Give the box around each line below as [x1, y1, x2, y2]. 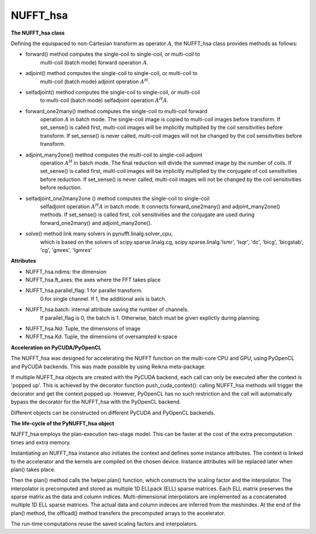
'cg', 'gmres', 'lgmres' [40, 246, 92, 253]
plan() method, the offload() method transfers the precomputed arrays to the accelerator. [11, 509, 225, 516]
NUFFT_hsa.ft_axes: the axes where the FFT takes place [25, 276, 161, 284]
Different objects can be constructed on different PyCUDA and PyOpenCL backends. [11, 409, 215, 416]
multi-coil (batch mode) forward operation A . [40, 59, 149, 66]
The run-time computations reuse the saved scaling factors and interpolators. [11, 521, 198, 528]
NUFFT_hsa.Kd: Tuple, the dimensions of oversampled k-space [25, 333, 178, 340]
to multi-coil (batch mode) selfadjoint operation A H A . [40, 96, 169, 104]
